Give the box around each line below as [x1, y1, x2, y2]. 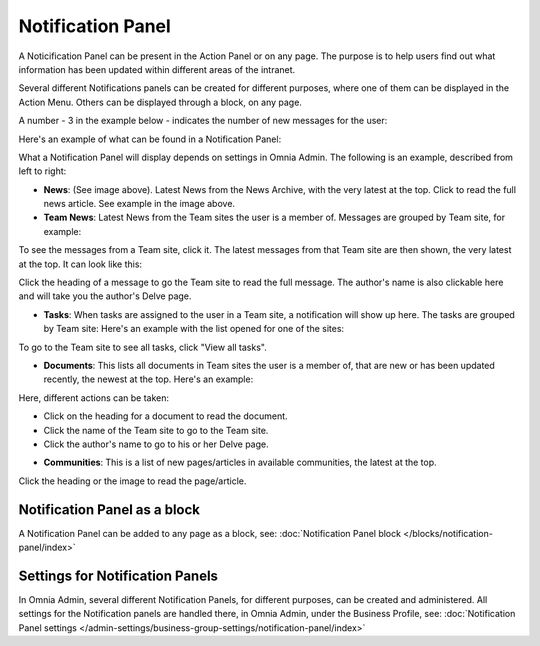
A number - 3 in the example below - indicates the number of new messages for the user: [18, 115, 388, 127]
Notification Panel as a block [18, 501, 200, 518]
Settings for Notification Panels [18, 567, 219, 584]
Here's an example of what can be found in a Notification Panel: [18, 133, 282, 145]
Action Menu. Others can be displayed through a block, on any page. [18, 96, 302, 108]
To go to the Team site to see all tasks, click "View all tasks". [18, 341, 267, 353]
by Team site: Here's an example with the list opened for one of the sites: [43, 323, 345, 335]
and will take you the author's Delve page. [18, 290, 192, 302]
